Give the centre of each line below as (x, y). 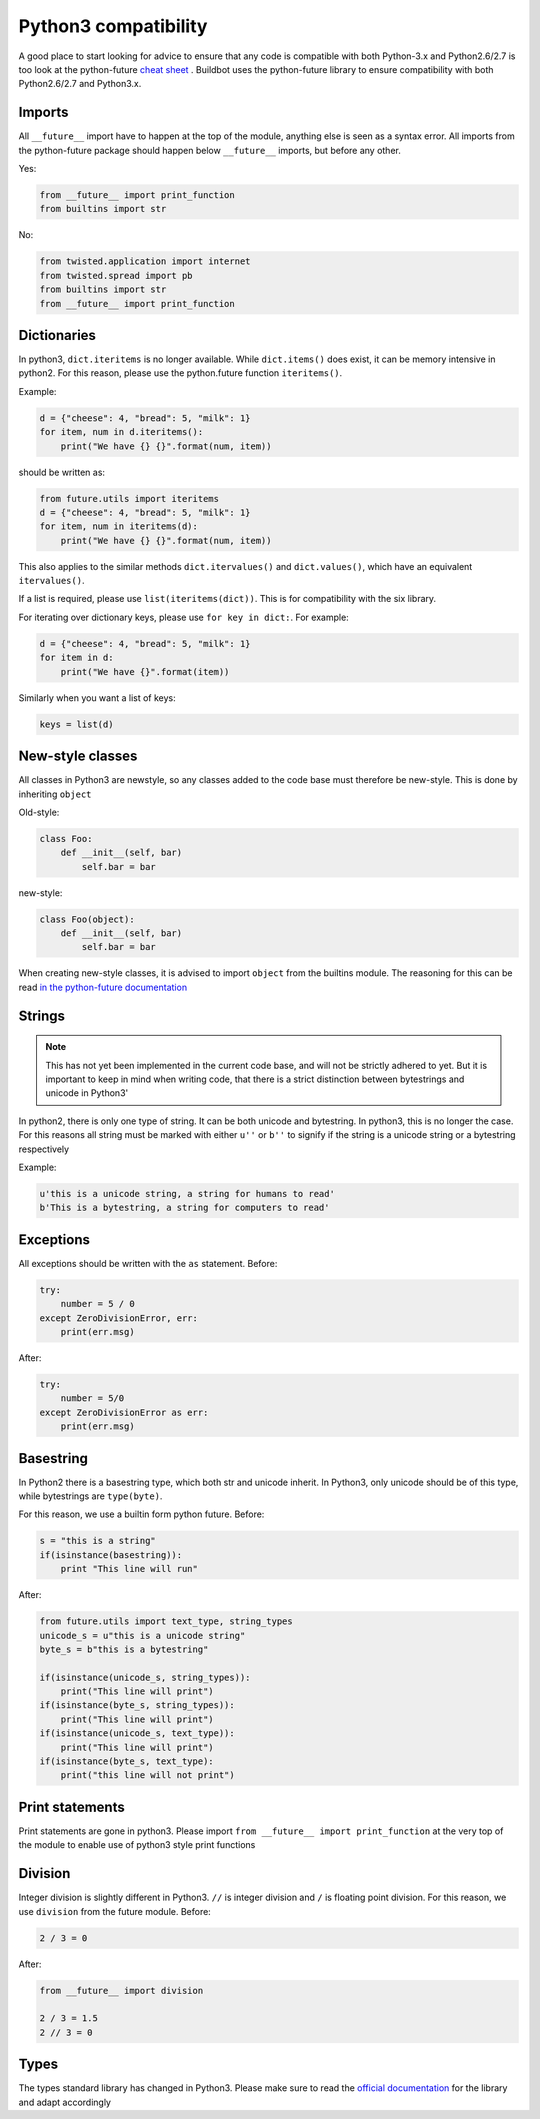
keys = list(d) (76, 724)
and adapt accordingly (65, 2102)
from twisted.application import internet (145, 261)
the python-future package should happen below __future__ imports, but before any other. (210, 150)
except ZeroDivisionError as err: (124, 1412)
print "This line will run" (129, 1569)
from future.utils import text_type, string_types (166, 1621)
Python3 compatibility (113, 26)
